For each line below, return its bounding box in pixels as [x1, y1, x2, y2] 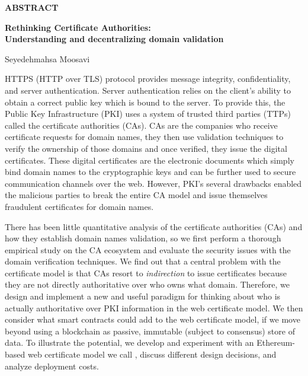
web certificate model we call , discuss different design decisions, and [27, 348, 277, 361]
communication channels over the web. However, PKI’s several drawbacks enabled [5, 177, 302, 189]
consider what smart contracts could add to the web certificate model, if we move [5, 313, 300, 326]
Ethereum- [256, 336, 296, 349]
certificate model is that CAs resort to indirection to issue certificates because [5, 266, 287, 279]
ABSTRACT [5, 1, 59, 13]
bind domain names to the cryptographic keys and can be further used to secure [5, 165, 296, 178]
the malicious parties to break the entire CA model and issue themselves [5, 189, 268, 201]
